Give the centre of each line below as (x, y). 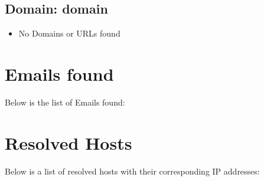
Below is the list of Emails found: (65, 102)
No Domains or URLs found (69, 33)
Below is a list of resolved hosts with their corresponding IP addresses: (132, 171)
